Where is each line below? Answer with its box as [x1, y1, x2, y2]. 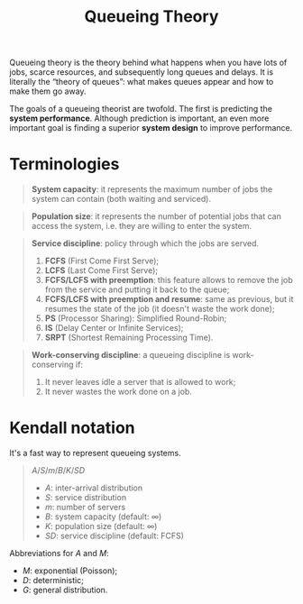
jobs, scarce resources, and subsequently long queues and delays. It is [9, 67, 273, 78]
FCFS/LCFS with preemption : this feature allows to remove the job [44, 275, 293, 286]
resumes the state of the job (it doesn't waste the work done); [44, 304, 275, 315]
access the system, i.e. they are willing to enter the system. [31, 221, 252, 232]
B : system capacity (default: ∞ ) [44, 511, 162, 522]
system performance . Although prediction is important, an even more [9, 113, 270, 124]
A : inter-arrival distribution [44, 482, 143, 493]
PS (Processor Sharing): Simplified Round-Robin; [44, 313, 227, 324]
